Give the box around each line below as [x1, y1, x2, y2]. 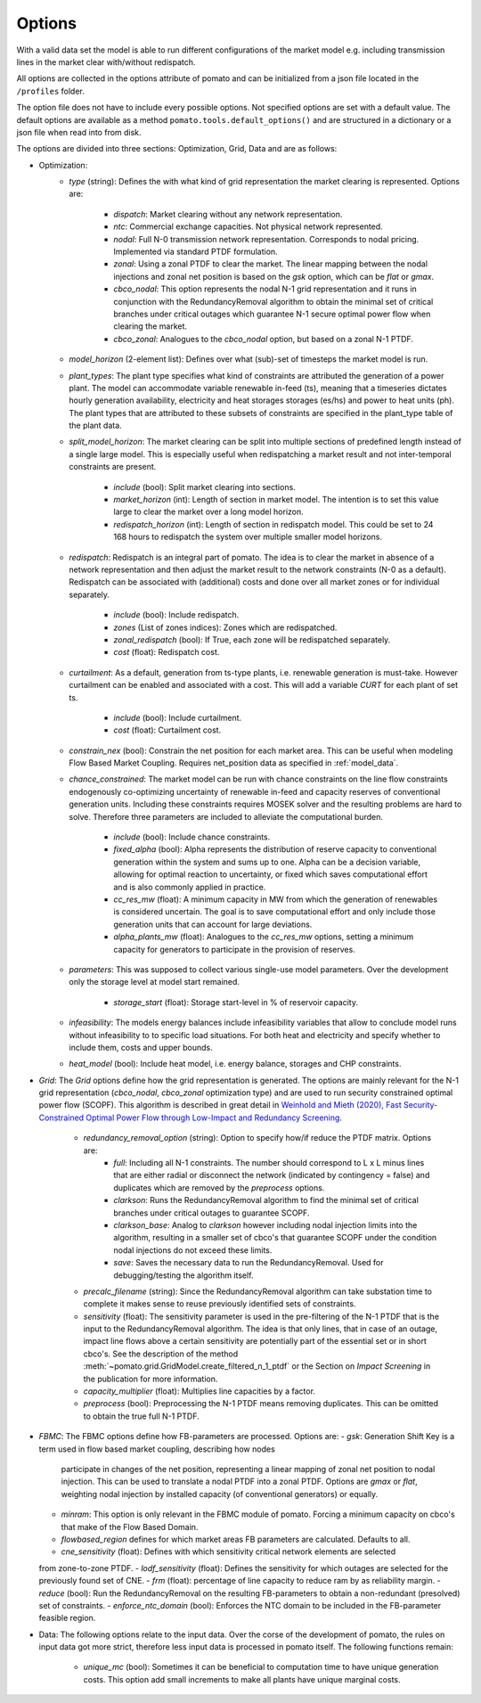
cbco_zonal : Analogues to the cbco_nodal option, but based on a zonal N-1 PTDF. [113, 333, 414, 344]
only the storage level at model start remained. [69, 977, 240, 987]
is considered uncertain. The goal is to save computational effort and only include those [113, 906, 436, 917]
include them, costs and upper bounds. [69, 1042, 213, 1052]
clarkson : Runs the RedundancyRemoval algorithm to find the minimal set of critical [113, 1195, 419, 1206]
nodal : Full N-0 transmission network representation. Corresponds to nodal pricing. [113, 233, 420, 244]
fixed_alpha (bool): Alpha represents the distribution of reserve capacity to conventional [113, 844, 436, 855]
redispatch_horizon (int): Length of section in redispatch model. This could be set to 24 [113, 519, 434, 529]
